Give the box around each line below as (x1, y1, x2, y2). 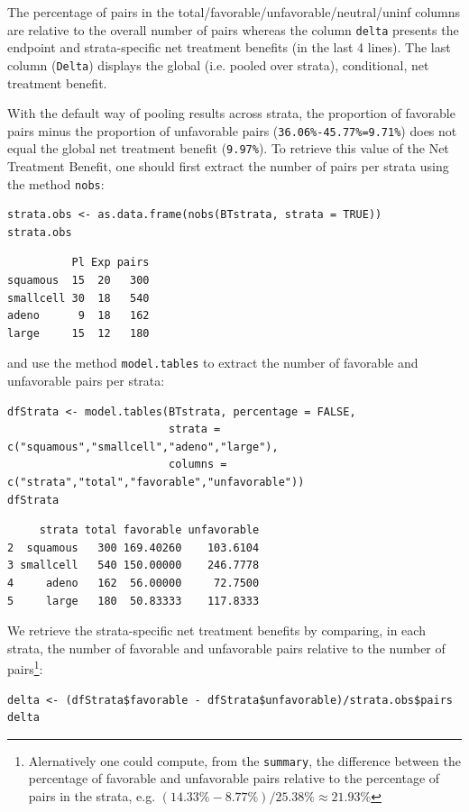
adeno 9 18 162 (7, 309, 150, 323)
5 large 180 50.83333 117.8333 (7, 594, 260, 607)
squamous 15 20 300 (7, 274, 150, 287)
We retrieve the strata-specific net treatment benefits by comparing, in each (7, 621, 426, 640)
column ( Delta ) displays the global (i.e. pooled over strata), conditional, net (7, 55, 429, 74)
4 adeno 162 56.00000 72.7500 (7, 577, 260, 589)
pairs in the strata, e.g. (28, 787, 156, 806)
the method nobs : (7, 174, 105, 193)
